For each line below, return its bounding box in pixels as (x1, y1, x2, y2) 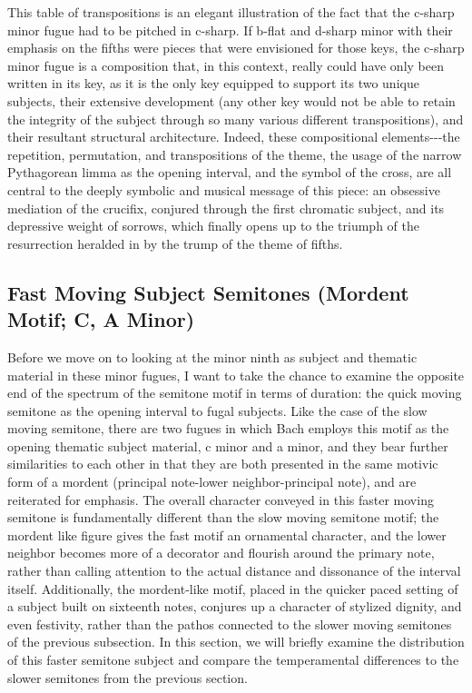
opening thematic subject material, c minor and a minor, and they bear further (7, 436, 448, 455)
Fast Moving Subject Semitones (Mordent (7, 278, 409, 306)
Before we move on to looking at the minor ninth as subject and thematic (7, 347, 418, 366)
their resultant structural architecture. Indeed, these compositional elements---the (7, 127, 460, 146)
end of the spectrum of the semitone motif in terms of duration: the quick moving (7, 383, 462, 402)
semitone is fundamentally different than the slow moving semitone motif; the (7, 508, 439, 527)
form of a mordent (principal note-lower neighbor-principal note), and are (7, 472, 417, 491)
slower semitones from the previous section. (7, 668, 248, 687)
